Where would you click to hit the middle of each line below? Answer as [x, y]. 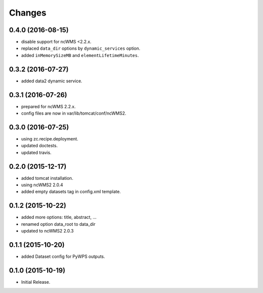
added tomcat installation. [47, 178]
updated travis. [36, 152]
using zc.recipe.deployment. [50, 138]
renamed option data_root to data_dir [58, 224]
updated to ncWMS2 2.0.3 [47, 231]
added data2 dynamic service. [52, 81]
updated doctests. [39, 146]
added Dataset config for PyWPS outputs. [63, 256]
